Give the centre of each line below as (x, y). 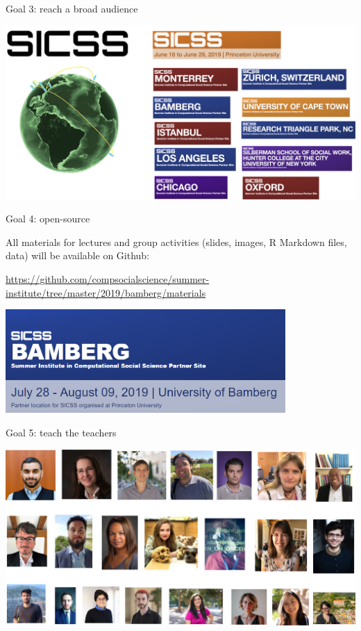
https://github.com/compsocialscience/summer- (108, 279)
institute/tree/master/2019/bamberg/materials (106, 292)
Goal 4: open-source (48, 219)
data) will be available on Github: (78, 255)
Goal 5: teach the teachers (61, 432)
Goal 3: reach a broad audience (72, 8)
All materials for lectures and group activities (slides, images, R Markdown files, (176, 241)
